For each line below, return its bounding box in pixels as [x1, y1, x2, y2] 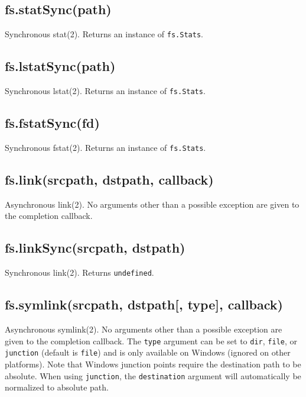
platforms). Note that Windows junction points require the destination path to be [5, 357, 301, 370]
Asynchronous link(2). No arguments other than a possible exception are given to [5, 198, 300, 210]
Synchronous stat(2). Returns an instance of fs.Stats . [5, 28, 203, 40]
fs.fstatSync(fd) [5, 114, 100, 132]
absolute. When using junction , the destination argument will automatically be [5, 369, 301, 382]
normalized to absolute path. [5, 381, 109, 393]
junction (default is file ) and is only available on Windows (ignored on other [5, 346, 291, 359]
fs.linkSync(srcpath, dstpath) [5, 238, 185, 257]
